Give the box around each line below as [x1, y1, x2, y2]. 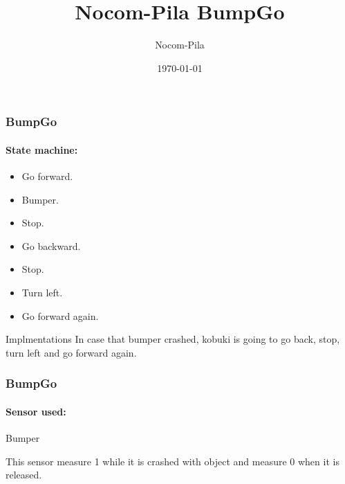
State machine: [6, 142, 78, 156]
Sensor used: [6, 404, 66, 418]
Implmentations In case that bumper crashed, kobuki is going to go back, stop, [6, 332, 340, 346]
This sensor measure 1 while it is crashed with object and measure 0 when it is [6, 454, 339, 468]
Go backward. [21, 238, 81, 253]
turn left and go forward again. [6, 345, 137, 359]
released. [6, 467, 42, 482]
